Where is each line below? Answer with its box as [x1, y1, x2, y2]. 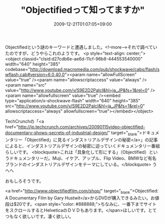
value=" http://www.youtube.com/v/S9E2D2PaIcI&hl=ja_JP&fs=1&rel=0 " [5, 87, 150, 93]
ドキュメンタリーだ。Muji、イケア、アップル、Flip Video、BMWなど [9, 155, 148, 161]
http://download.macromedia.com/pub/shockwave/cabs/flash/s [30, 66, 160, 72]
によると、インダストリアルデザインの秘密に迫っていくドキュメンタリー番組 [5, 143, 160, 149]
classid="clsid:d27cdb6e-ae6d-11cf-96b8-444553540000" [22, 56, 143, 62]
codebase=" [5, 66, 31, 72]
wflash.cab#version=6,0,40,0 [5, 71, 65, 77]
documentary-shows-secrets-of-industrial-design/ [5, 129, 108, 135]
